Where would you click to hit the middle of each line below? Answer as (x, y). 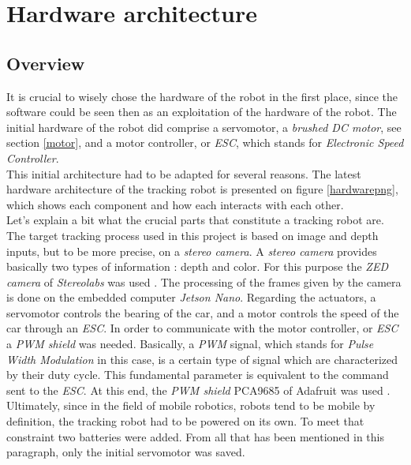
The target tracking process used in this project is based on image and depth (192, 235)
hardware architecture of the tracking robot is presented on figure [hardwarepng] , (202, 189)
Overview (46, 63)
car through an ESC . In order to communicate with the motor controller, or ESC (202, 328)
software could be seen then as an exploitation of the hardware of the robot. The (202, 112)
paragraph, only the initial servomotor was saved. (126, 452)
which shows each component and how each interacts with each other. (175, 204)
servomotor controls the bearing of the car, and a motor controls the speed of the (203, 312)
